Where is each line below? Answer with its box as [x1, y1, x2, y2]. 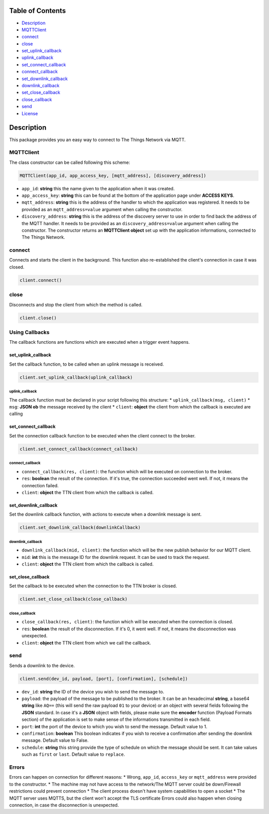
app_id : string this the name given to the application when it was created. [21, 185, 175, 191]
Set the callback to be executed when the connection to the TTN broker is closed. [9, 583, 177, 589]
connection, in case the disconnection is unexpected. [9, 802, 119, 808]
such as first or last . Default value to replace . [21, 751, 126, 757]
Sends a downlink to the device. [9, 663, 75, 669]
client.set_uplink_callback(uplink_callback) [19, 374, 133, 380]
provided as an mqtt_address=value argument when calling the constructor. [21, 206, 183, 212]
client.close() [19, 315, 57, 321]
